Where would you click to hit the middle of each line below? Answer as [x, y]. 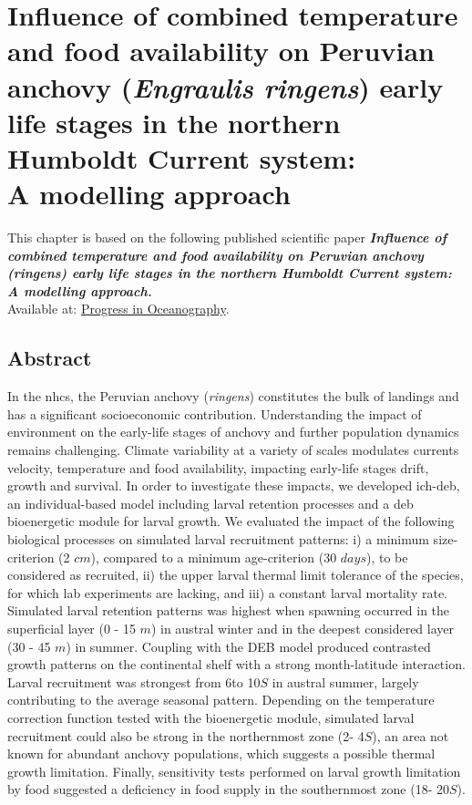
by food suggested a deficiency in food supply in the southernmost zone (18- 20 [228, 789]
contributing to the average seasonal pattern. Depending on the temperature [221, 700]
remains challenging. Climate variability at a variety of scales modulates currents [233, 450]
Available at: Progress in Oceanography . [118, 309]
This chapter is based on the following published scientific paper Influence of [227, 237]
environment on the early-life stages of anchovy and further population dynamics [233, 432]
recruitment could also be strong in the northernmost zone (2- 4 [186, 735]
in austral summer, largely [345, 681]
